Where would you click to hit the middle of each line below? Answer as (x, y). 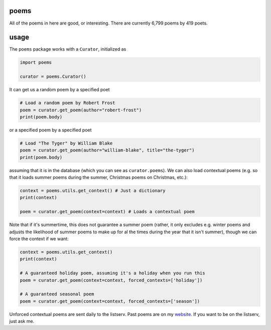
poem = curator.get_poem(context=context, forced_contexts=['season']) (110, 301)
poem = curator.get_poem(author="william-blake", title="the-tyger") (107, 150)
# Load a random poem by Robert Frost (67, 103)
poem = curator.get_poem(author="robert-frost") (81, 110)
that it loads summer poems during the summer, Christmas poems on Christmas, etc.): (98, 178)
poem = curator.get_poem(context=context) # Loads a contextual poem (107, 212)
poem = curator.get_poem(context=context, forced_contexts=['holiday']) (111, 280)
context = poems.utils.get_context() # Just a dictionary (93, 191)
